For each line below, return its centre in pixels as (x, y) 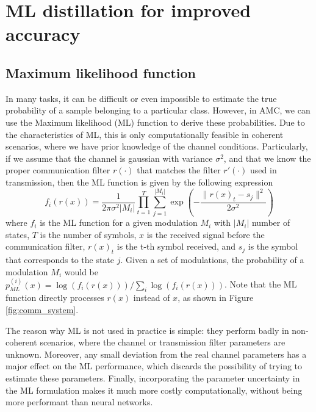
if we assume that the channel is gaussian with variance (109, 158)
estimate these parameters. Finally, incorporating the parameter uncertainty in (153, 378)
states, (18, 234)
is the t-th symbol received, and (176, 246)
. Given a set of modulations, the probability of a (212, 260)
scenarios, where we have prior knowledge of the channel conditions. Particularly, (157, 146)
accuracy (43, 34)
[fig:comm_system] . (42, 310)
